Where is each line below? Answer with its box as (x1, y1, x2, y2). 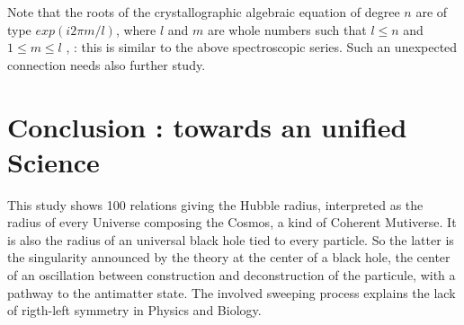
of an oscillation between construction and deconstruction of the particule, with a (7, 266, 456, 285)
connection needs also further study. (7, 55, 206, 74)
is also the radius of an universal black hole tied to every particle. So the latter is (7, 230, 454, 249)
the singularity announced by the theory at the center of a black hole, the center (7, 248, 451, 267)
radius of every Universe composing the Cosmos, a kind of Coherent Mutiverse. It (7, 213, 457, 232)
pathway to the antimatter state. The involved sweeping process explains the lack (7, 283, 456, 302)
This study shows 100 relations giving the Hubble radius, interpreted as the (7, 195, 424, 214)
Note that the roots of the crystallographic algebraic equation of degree (7, 3, 400, 21)
